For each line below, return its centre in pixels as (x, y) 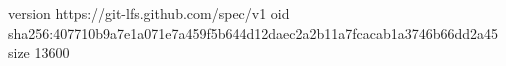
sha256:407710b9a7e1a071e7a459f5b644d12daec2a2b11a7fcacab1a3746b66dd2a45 (253, 32)
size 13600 (39, 52)
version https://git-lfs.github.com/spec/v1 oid (149, 13)
